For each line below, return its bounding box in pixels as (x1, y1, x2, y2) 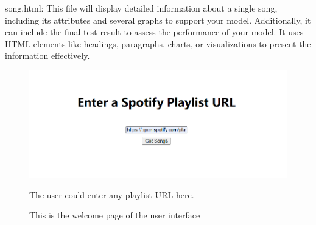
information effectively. (5, 49, 90, 62)
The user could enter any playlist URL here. (29, 188, 194, 201)
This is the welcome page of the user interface (29, 209, 200, 221)
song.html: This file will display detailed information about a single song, (5, 2, 278, 14)
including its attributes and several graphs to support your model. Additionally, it (5, 13, 311, 26)
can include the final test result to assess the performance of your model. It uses (5, 25, 304, 38)
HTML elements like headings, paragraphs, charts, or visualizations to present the (5, 37, 311, 50)
